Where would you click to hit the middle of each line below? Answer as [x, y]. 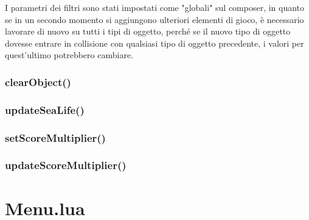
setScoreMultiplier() [55, 137]
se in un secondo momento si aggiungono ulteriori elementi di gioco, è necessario [154, 19]
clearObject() [38, 82]
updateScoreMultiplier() [66, 165]
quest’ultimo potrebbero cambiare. [69, 55]
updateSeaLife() [45, 109]
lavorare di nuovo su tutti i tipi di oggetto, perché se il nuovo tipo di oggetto [148, 31]
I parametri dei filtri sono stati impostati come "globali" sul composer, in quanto [155, 7]
